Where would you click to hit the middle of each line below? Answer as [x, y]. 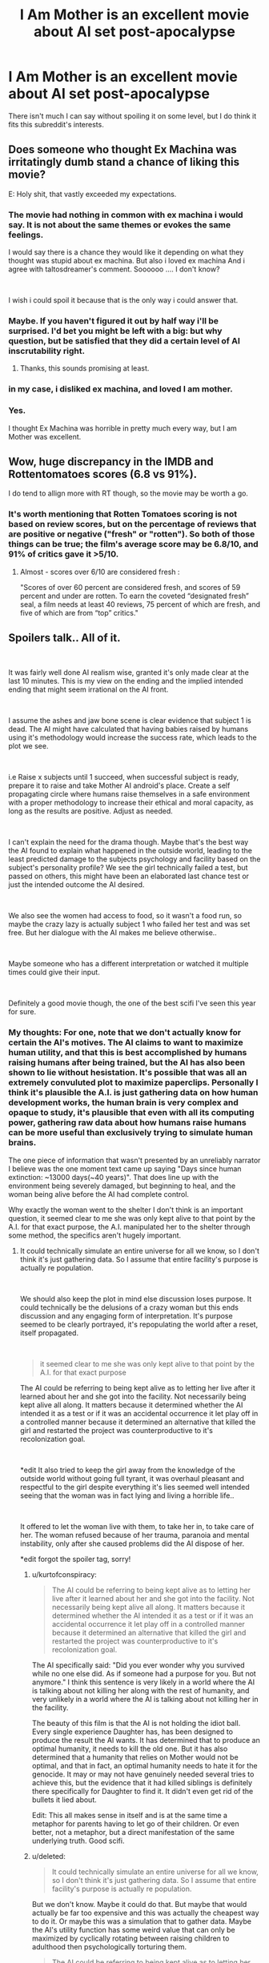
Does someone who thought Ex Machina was [123, 150]
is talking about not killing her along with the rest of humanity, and [141, 1690]
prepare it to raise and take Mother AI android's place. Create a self [119, 785]
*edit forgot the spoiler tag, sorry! [75, 1559]
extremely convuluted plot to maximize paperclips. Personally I [133, 1082]
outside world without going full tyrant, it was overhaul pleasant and [132, 1478]
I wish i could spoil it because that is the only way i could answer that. [123, 300]
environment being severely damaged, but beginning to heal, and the [122, 1186]
